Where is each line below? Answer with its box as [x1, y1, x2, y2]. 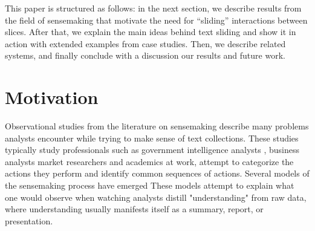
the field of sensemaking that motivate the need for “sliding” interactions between [5, 13, 308, 26]
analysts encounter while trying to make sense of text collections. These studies [5, 131, 299, 144]
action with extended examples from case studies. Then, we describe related [5, 37, 286, 50]
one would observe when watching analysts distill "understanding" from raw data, [5, 190, 307, 203]
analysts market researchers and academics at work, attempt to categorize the [5, 155, 294, 168]
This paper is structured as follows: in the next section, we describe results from [5, 2, 302, 14]
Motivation [5, 85, 99, 109]
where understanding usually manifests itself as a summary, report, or [5, 203, 264, 215]
